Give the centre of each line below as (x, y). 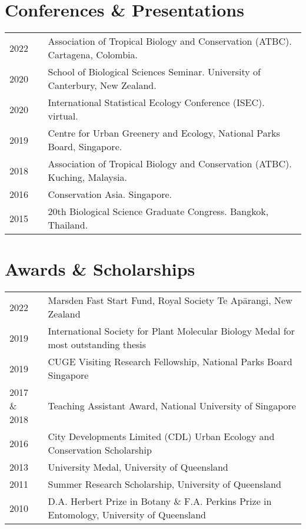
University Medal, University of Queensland (138, 467)
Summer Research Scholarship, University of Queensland (164, 484)
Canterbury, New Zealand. (102, 85)
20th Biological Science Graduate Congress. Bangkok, (158, 211)
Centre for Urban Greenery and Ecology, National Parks (164, 133)
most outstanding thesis (97, 345)
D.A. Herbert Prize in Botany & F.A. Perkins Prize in (160, 501)
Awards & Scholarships (100, 269)
